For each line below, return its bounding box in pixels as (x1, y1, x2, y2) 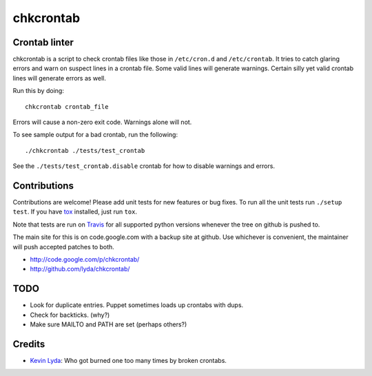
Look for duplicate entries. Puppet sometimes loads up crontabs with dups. (30, 301, 244, 309)
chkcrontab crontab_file (25, 103, 109, 110)
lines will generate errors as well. (12, 74, 107, 82)
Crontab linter (12, 36, 74, 48)
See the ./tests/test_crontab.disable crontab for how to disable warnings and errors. (12, 162, 276, 170)
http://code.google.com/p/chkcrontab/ (30, 255, 140, 264)
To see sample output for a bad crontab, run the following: (12, 131, 178, 139)
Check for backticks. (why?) (30, 311, 110, 319)
